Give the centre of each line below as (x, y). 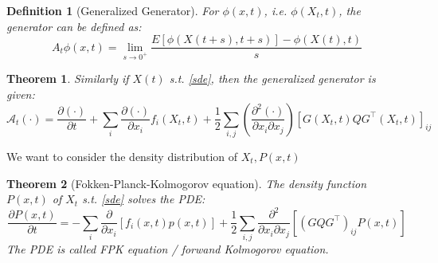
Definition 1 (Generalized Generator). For (113, 10)
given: (21, 94)
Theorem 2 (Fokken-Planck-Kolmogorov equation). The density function (187, 183)
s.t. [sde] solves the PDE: (144, 199)
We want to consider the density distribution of (122, 156)
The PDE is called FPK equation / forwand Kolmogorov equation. (168, 249)
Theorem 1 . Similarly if (68, 79)
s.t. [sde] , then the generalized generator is (272, 79)
